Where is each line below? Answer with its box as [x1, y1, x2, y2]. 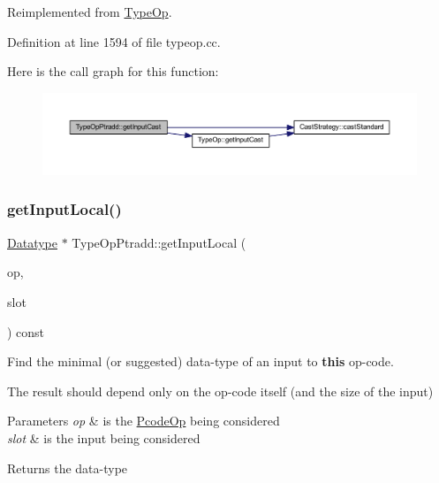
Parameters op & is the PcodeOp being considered [7, 411, 280, 430]
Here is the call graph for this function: [7, 62, 219, 80]
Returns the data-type [7, 458, 128, 477]
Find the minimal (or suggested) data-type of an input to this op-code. [7, 352, 394, 371]
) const [7, 322, 45, 341]
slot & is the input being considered [7, 428, 201, 447]
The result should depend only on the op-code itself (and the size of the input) [7, 381, 434, 400]
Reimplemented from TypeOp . [7, 3, 172, 20]
